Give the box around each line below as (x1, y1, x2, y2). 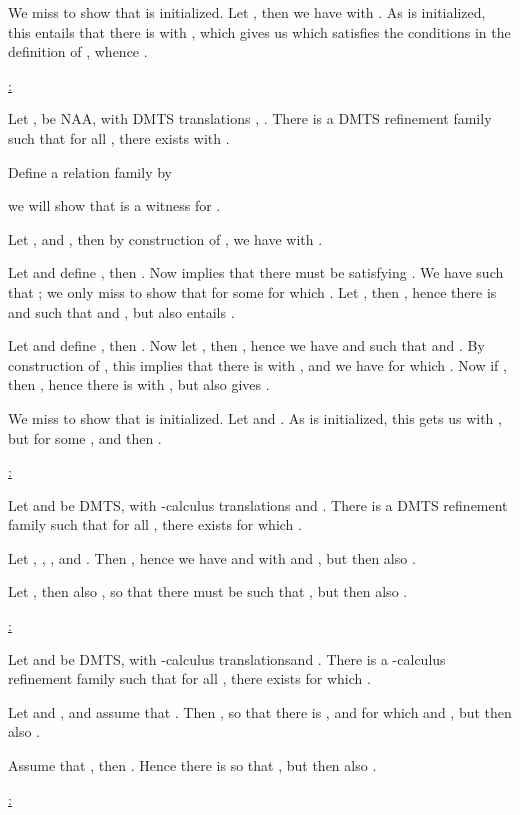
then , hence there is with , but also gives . (8, 374, 270, 395)
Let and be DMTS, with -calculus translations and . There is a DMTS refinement (8, 494, 508, 515)
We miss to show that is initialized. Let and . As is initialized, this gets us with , (8, 407, 502, 428)
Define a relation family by (8, 161, 172, 182)
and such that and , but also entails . (8, 301, 235, 322)
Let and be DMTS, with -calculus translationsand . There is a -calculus (8, 648, 446, 669)
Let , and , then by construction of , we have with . (8, 228, 323, 249)
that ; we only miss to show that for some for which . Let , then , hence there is (8, 281, 497, 302)
